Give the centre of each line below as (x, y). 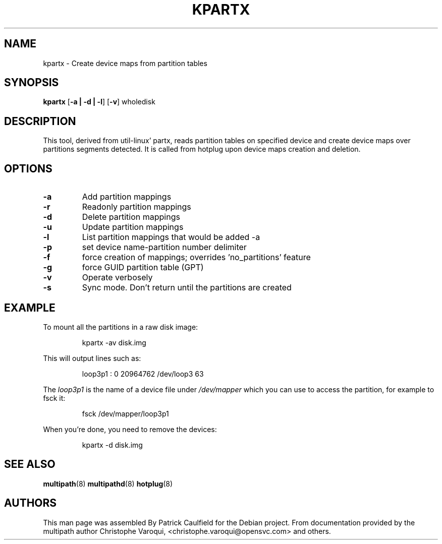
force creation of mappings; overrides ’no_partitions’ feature (196, 257)
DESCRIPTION (40, 121)
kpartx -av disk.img (114, 342)
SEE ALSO (30, 464)
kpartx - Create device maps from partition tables (125, 63)
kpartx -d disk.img (112, 445)
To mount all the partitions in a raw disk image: (121, 327)
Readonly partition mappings (136, 207)
